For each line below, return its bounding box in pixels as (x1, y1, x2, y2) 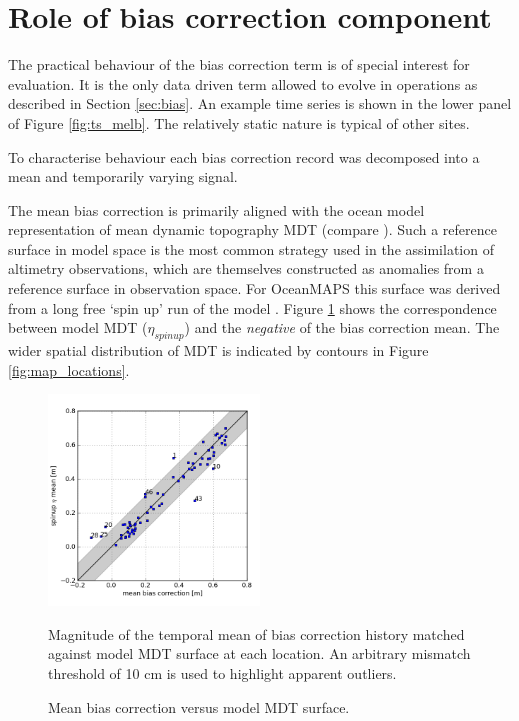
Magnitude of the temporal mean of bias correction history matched (48, 623, 465, 644)
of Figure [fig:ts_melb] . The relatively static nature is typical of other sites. (8, 112, 470, 133)
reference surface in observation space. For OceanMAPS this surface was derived (8, 278, 501, 299)
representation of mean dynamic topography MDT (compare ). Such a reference (8, 219, 497, 240)
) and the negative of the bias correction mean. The (184, 317, 500, 338)
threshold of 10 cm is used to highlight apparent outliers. (48, 663, 397, 684)
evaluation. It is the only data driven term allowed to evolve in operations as (8, 73, 478, 94)
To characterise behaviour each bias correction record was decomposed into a (8, 146, 480, 167)
